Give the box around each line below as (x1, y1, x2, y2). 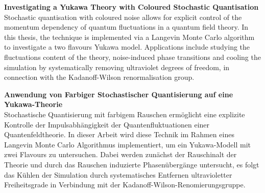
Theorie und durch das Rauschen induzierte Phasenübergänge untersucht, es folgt (4, 159, 259, 169)
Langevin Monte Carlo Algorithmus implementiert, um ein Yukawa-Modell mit (4, 139, 251, 149)
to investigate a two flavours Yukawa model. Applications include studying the (4, 41, 250, 52)
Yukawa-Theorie (4, 99, 63, 110)
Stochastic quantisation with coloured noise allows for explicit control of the (4, 11, 242, 22)
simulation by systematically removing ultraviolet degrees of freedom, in (4, 61, 230, 72)
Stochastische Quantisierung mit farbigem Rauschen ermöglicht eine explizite (4, 109, 245, 119)
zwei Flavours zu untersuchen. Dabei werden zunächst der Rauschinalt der (4, 149, 237, 160)
